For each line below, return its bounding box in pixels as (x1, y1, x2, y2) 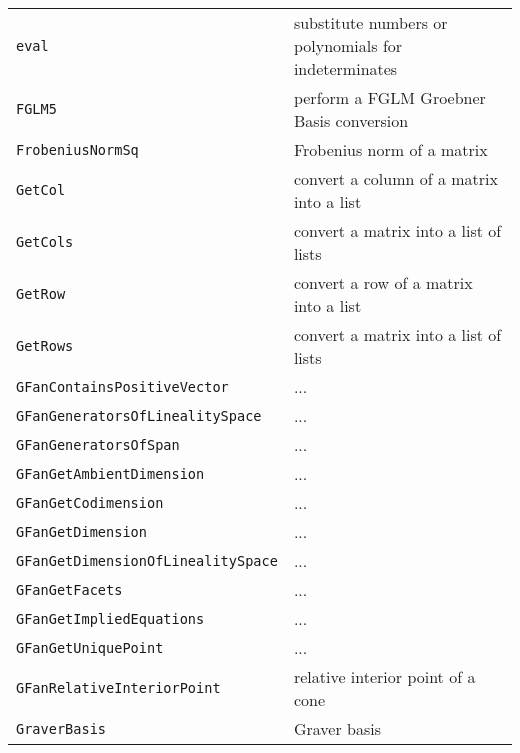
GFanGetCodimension (16, 494, 164, 511)
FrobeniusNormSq (16, 141, 139, 158)
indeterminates (293, 57, 398, 80)
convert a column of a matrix (293, 167, 498, 190)
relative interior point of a (293, 665, 476, 688)
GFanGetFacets (16, 581, 123, 598)
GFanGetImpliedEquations (16, 610, 205, 627)
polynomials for (293, 34, 403, 57)
